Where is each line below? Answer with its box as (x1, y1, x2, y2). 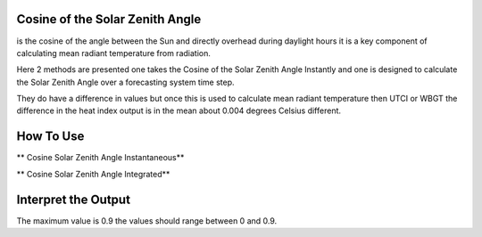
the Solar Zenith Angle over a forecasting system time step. (16, 77, 236, 87)
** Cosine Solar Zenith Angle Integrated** (16, 168, 170, 179)
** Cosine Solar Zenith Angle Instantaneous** (16, 152, 185, 163)
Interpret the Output (16, 192, 131, 207)
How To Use (16, 129, 85, 144)
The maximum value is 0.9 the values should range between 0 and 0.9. (16, 215, 278, 226)
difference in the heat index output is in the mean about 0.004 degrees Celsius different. (16, 105, 342, 116)
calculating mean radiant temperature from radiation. (16, 47, 212, 58)
